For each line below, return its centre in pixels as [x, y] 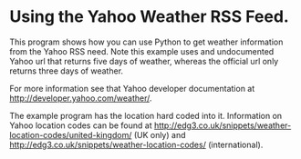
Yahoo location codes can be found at [81, 125]
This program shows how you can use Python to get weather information [146, 42]
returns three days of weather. [67, 71]
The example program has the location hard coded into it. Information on [146, 115]
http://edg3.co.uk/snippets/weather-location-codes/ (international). [136, 144]
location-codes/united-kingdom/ [71, 134]
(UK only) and [160, 134]
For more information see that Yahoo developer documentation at [132, 88]
